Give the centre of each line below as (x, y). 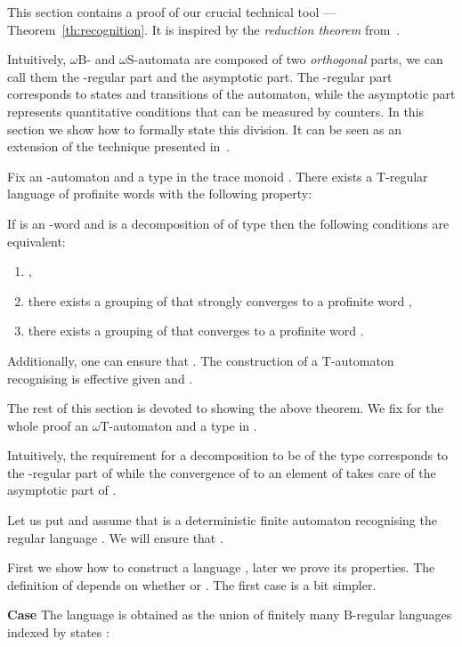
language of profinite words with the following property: (160, 194)
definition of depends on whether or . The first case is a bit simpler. (192, 584)
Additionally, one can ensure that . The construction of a (163, 360)
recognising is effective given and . (100, 378)
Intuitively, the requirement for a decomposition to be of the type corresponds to (228, 455)
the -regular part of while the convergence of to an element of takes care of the (222, 472)
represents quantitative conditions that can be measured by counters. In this (216, 111)
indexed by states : (58, 632)
